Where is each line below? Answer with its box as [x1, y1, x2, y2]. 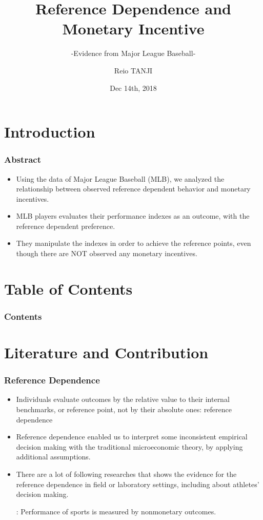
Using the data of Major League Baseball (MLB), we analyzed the [16, 173, 225, 184]
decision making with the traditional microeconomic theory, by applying [16, 441, 243, 452]
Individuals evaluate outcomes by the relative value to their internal [16, 394, 230, 405]
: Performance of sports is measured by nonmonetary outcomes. [16, 506, 216, 516]
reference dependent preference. [16, 220, 115, 231]
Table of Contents [4, 278, 133, 299]
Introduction [4, 121, 95, 142]
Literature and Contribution [4, 342, 209, 363]
